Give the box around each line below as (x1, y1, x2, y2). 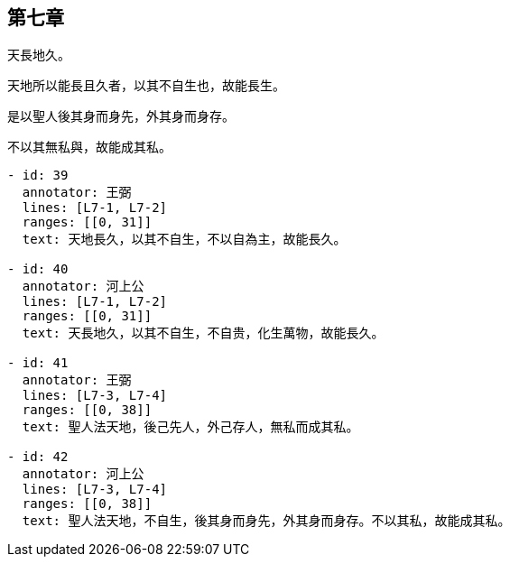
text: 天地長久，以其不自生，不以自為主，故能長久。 (22, 232, 347, 247)
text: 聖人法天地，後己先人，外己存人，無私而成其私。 (22, 420, 359, 435)
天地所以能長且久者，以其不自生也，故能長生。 (7, 78, 285, 94)
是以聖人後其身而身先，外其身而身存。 (7, 108, 235, 125)
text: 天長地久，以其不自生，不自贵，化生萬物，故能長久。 (22, 326, 385, 341)
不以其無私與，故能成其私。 (7, 139, 172, 155)
